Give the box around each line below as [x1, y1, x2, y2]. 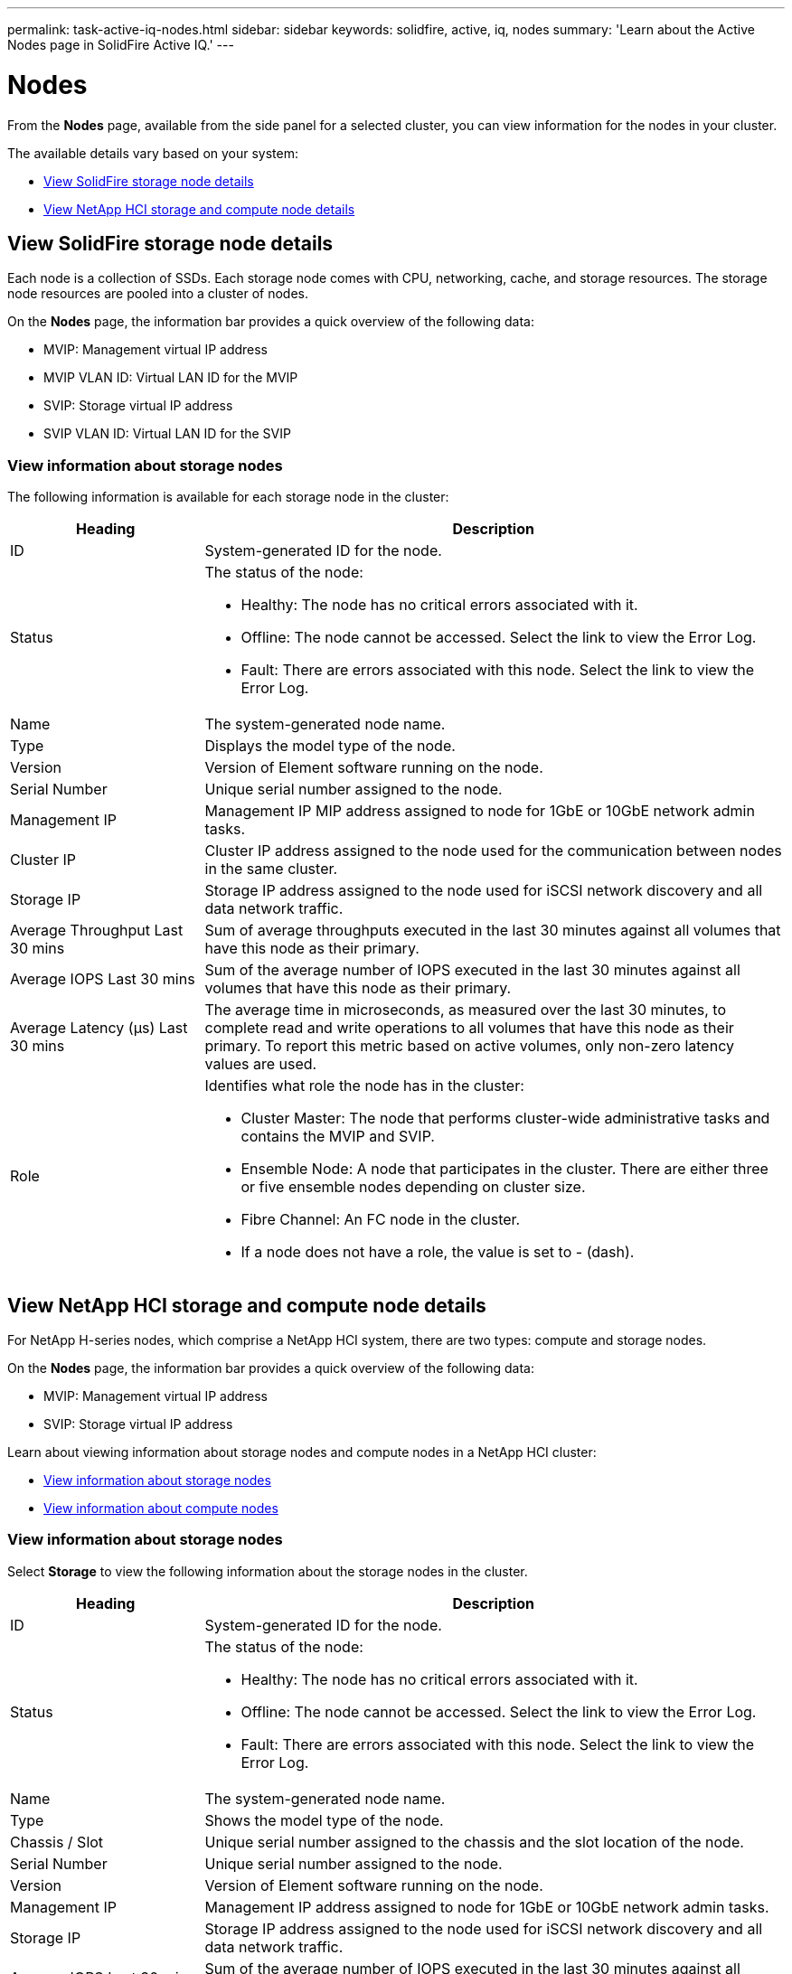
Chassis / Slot [10, 1832, 104, 1851]
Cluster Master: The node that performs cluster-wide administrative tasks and [240, 1109, 770, 1128]
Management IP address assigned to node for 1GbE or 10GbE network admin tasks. [204, 1897, 769, 1916]
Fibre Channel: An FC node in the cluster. [240, 1210, 521, 1229]
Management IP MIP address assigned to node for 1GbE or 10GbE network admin [204, 802, 755, 821]
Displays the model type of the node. [204, 737, 456, 756]
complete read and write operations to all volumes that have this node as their [204, 1019, 734, 1038]
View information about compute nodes [43, 1499, 278, 1516]
